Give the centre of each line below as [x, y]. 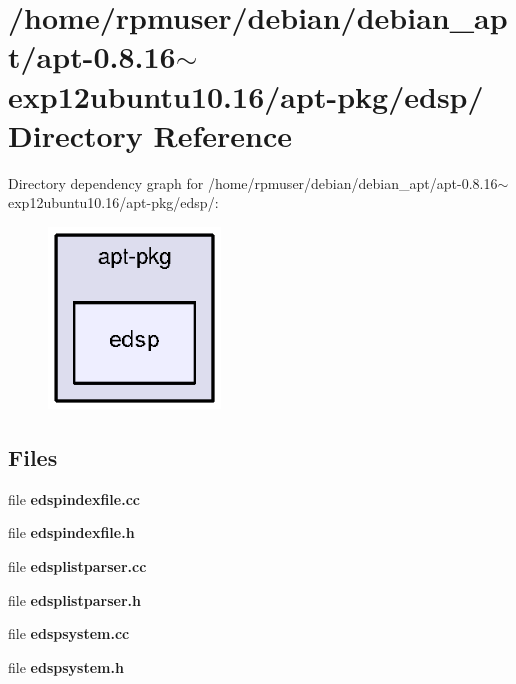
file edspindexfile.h [71, 532]
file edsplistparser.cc [77, 566]
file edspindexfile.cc [74, 498]
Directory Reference [150, 134]
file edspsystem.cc [69, 633]
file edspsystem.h [66, 666]
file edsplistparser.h [74, 599]
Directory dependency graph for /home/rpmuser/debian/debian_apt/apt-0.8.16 [253, 182]
